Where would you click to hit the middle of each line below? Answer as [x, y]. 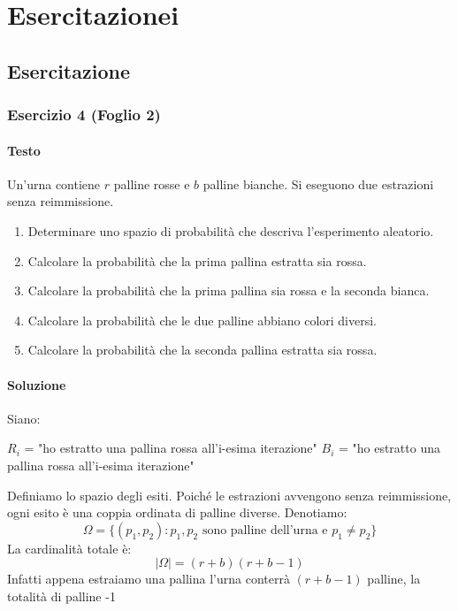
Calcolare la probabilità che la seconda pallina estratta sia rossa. [202, 350]
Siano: [24, 418]
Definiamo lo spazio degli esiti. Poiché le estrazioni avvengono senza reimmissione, [229, 495]
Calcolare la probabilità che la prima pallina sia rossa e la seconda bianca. [229, 290]
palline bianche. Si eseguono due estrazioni [318, 183]
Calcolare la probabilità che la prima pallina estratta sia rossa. [197, 260]
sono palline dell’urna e [265, 530]
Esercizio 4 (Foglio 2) [84, 115]
